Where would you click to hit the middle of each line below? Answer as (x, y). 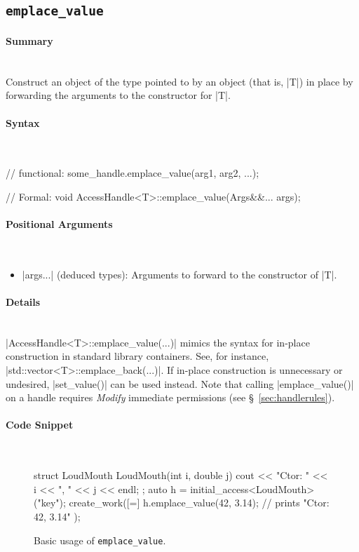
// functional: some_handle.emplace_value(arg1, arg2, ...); (133, 173)
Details (23, 302)
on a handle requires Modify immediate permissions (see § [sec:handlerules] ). (170, 397)
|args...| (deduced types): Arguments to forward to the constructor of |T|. (179, 274)
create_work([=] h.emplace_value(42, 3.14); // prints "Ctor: (199, 503)
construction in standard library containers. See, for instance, (137, 356)
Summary (29, 40)
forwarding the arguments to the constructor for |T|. (118, 95)
